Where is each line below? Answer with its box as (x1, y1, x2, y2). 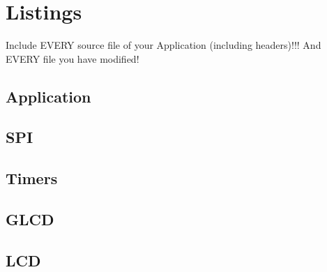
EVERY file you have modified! (6, 51, 139, 66)
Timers (6, 167, 58, 189)
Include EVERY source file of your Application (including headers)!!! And (6, 38, 321, 52)
